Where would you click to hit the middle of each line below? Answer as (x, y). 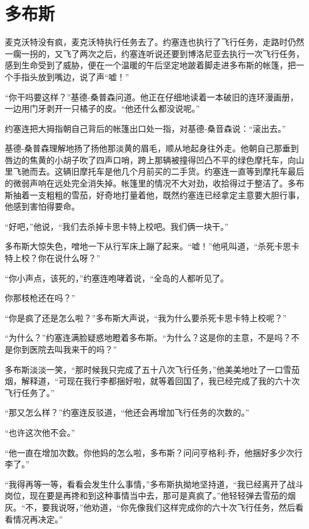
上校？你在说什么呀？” (56, 258)
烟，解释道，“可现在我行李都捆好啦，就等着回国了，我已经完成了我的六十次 (152, 381)
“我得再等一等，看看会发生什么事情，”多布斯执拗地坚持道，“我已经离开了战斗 (154, 484)
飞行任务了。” (30, 392)
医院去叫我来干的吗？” (73, 349)
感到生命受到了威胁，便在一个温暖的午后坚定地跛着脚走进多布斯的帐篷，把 (150, 65)
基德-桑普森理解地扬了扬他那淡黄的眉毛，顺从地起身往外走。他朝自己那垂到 (152, 148)
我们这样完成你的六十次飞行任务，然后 (220, 507)
